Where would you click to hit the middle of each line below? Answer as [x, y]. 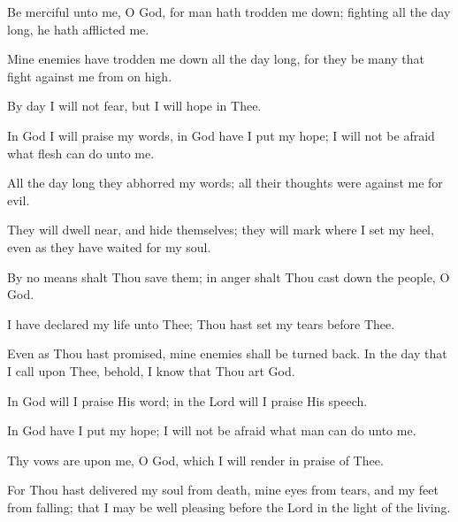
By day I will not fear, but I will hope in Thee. [134, 106]
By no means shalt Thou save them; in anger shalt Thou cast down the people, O [229, 276]
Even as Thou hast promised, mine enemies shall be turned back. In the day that [227, 353]
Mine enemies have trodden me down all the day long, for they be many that [216, 59]
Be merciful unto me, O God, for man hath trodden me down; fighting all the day [229, 12]
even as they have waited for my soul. [109, 246]
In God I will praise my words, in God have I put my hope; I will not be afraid [221, 135]
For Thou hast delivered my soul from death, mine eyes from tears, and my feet [223, 490]
